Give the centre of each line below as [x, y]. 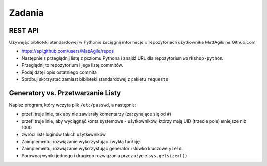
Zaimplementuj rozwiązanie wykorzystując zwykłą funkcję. [81, 141]
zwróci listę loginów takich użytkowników [64, 135]
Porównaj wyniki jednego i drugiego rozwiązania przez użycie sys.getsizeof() [105, 155]
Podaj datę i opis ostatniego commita [59, 72]
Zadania [26, 13]
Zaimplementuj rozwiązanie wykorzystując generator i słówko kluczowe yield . [102, 149]
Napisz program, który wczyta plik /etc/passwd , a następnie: [73, 105]
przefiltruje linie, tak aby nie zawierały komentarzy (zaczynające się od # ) [96, 114]
